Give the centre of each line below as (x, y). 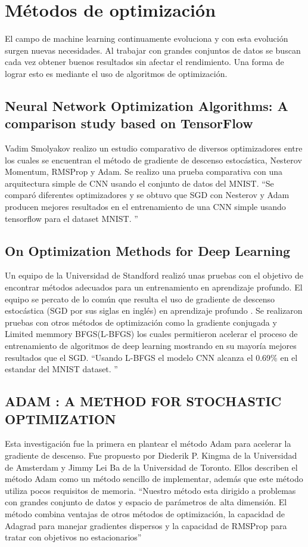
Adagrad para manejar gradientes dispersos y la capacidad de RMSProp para (146, 525)
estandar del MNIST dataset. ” (61, 369)
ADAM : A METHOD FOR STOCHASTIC (143, 401)
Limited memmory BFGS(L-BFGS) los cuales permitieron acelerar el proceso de (151, 334)
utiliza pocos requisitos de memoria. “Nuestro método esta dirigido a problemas (150, 490)
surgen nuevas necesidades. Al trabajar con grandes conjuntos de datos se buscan (153, 50)
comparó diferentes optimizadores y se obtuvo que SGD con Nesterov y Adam (147, 195)
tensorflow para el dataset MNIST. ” (71, 218)
